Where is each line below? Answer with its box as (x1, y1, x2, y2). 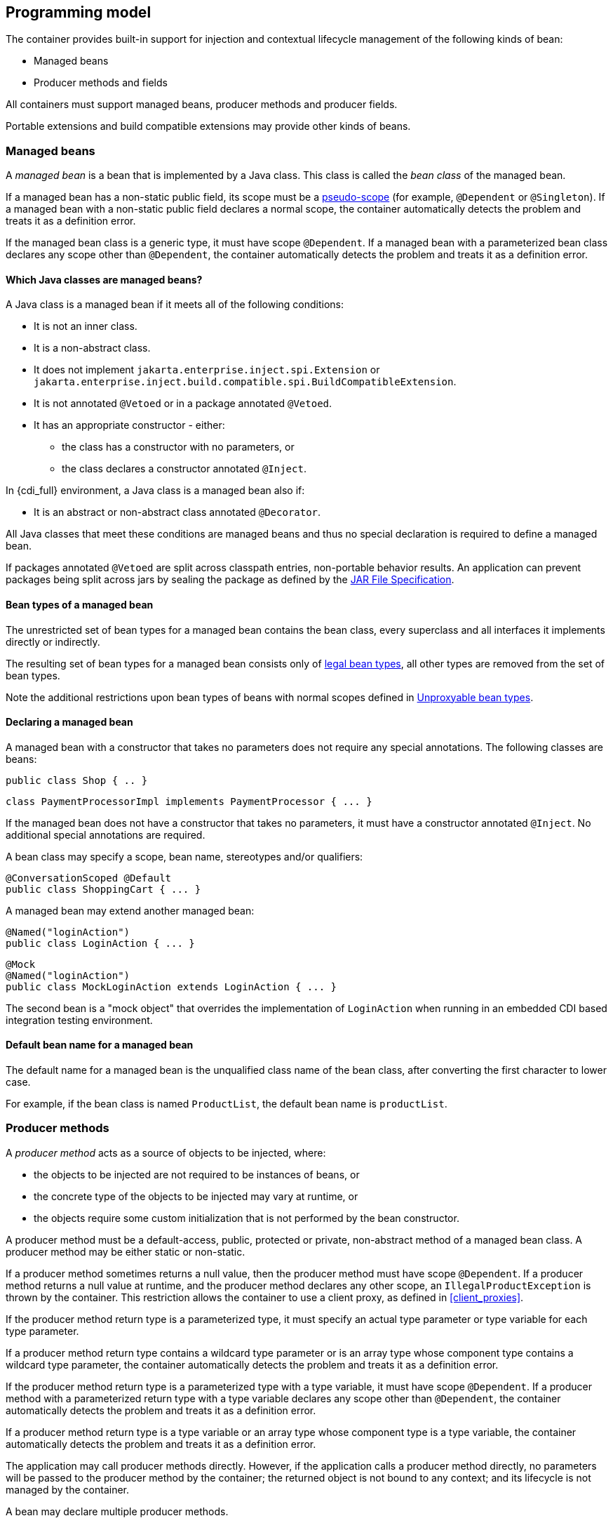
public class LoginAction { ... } (6, 937, 195, 949)
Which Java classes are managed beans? (6, 273, 203, 286)
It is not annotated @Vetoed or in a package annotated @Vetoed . (34, 397, 332, 410)
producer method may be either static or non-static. (6, 1245, 245, 1258)
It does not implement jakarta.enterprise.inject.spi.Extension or (34, 364, 380, 376)
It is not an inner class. (34, 320, 137, 333)
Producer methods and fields (34, 77, 168, 89)
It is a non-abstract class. (34, 342, 151, 354)
